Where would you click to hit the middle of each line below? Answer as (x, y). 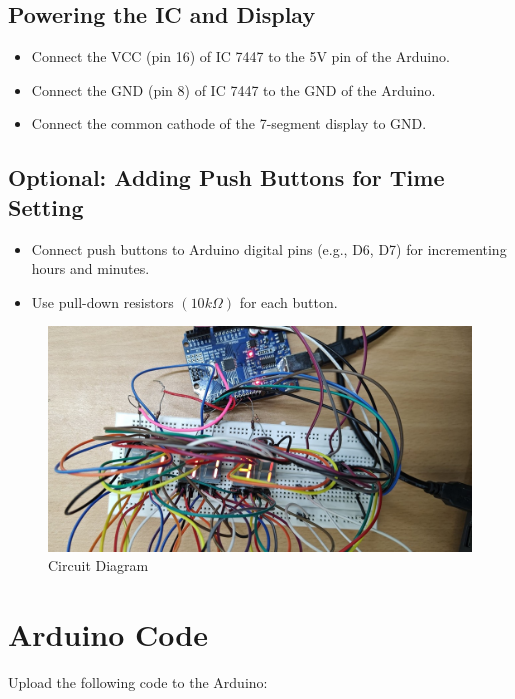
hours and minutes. (90, 268)
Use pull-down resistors (102, 301)
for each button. (288, 301)
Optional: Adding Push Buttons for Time (226, 177)
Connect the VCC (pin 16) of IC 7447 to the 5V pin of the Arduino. (240, 56)
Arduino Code (108, 633)
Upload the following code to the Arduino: (138, 681)
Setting (46, 206)
